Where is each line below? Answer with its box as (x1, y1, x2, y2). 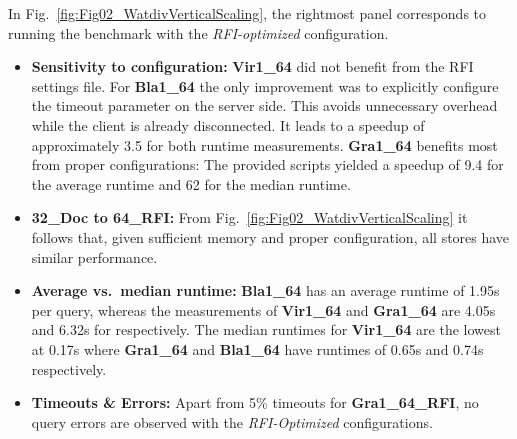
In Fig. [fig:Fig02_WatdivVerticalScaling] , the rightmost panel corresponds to (8, 3, 487, 23)
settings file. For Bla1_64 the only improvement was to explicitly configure (31, 75, 499, 96)
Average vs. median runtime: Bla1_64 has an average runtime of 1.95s (31, 280, 500, 301)
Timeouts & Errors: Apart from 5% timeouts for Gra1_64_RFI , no (31, 392, 479, 413)
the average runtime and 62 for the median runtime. (31, 173, 351, 194)
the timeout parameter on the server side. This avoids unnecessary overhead (31, 95, 498, 116)
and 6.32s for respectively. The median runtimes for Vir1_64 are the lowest (31, 319, 501, 340)
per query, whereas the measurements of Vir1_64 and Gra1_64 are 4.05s (31, 299, 496, 320)
